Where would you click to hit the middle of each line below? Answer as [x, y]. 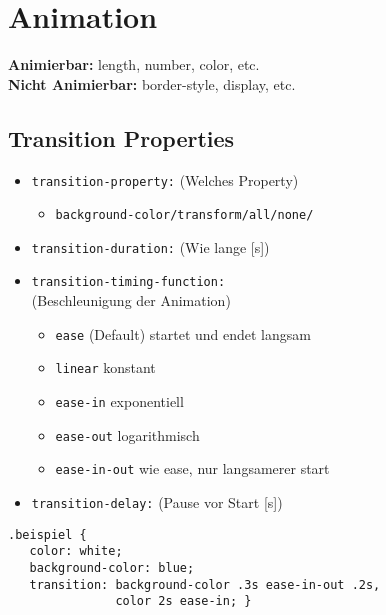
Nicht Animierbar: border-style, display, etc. [152, 83]
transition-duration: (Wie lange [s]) [150, 246]
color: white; [76, 551]
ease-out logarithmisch [127, 434]
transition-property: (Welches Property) [165, 179]
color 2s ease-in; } [183, 601]
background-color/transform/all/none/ [184, 215]
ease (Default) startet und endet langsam [183, 333]
